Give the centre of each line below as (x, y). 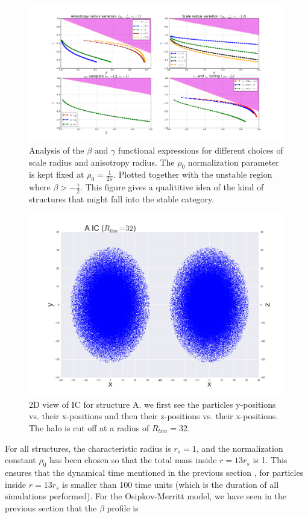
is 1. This (270, 460)
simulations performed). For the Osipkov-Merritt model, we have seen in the (146, 496)
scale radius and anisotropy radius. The (102, 162)
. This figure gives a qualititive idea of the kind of (172, 187)
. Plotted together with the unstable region (193, 174)
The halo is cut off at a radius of (89, 427)
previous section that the (51, 507)
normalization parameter (233, 162)
